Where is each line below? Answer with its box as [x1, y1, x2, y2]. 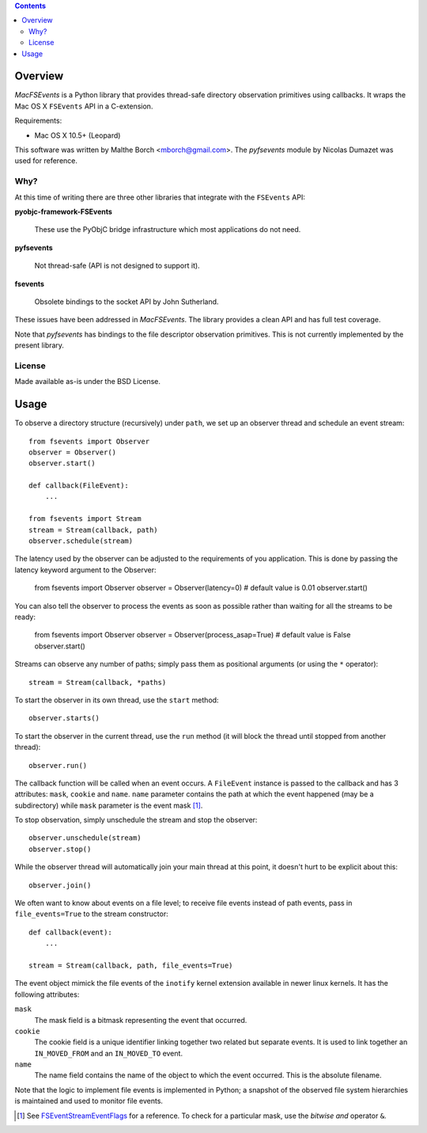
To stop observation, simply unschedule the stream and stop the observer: [14, 816, 258, 825]
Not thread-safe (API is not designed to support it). [34, 261, 201, 271]
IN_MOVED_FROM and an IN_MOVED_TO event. [34, 1048, 183, 1058]
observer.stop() [28, 844, 92, 854]
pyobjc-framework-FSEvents [14, 207, 112, 216]
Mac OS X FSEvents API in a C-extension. [14, 101, 153, 111]
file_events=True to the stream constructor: [14, 909, 169, 918]
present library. [14, 340, 65, 350]
